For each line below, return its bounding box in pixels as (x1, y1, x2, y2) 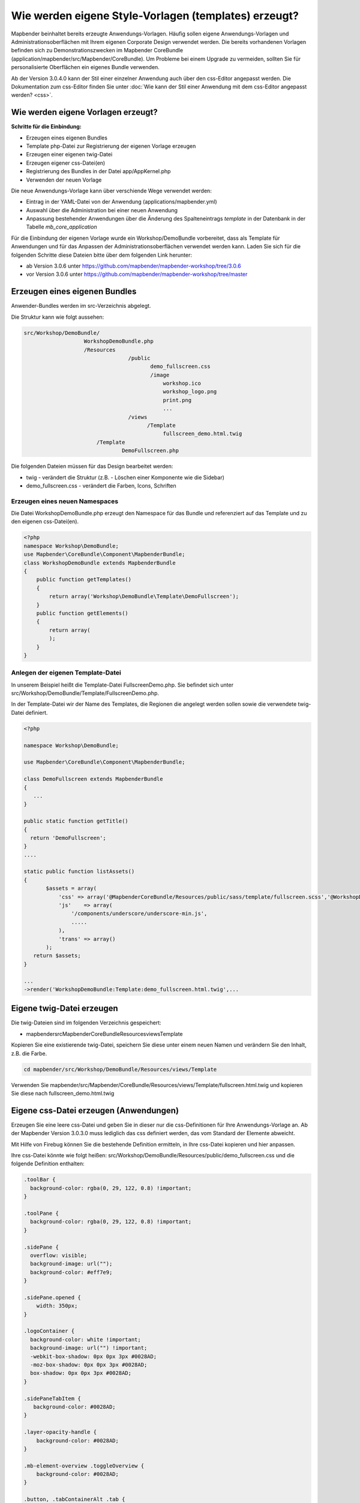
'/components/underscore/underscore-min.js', (71, 910, 208, 917)
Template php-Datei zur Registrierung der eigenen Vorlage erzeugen (26, 142, 196, 150)
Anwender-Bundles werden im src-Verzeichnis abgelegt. (11, 302, 151, 310)
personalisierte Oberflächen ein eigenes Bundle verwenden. (11, 64, 160, 71)
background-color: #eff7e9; (30, 1269, 113, 1276)
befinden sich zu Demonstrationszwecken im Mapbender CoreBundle (11, 47, 183, 54)
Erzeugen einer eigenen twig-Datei (26, 151, 113, 158)
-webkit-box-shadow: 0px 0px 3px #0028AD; (30, 1353, 157, 1360)
